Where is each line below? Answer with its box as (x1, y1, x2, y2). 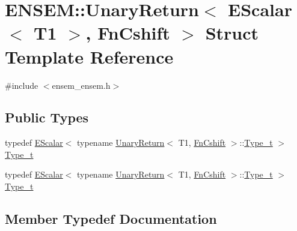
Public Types (5, 108, 89, 127)
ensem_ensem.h (52, 79, 111, 91)
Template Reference (5, 44, 174, 68)
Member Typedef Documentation (5, 209, 217, 228)
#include (5, 79, 38, 91)
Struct (205, 20, 259, 45)
